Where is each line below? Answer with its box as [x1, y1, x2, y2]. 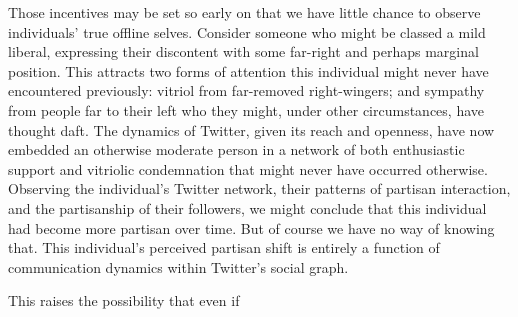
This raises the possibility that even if [8, 290, 240, 311]
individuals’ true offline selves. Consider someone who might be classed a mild [8, 21, 486, 42]
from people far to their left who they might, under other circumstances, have [8, 99, 484, 120]
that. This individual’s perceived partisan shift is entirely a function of [8, 237, 440, 258]
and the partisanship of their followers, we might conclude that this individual [8, 197, 487, 218]
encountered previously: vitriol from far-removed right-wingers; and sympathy [8, 80, 485, 101]
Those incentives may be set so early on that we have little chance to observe [8, 2, 481, 22]
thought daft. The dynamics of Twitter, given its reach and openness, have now [8, 119, 495, 140]
